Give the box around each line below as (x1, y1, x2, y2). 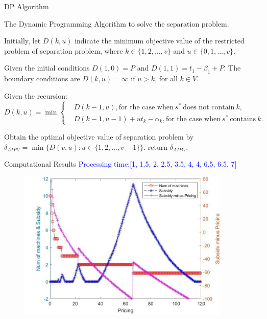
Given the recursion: (4, 90, 67, 101)
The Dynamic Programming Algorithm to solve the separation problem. (4, 18, 229, 29)
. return (143, 141, 167, 152)
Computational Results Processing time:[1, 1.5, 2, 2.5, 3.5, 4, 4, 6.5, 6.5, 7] (4, 158, 237, 169)
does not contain (183, 103, 235, 111)
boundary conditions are (4, 73, 80, 84)
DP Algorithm (4, 1, 49, 11)
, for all (155, 73, 178, 84)
